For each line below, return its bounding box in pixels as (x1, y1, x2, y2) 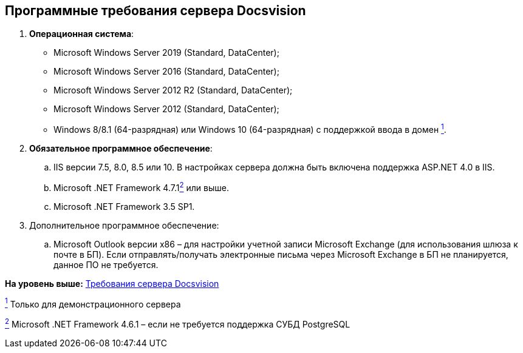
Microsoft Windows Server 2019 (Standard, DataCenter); (53, 47, 279, 58)
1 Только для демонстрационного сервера (5, 297, 181, 309)
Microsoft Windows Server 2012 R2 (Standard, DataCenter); (53, 85, 293, 96)
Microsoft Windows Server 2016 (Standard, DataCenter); (53, 66, 279, 77)
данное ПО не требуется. (53, 259, 159, 270)
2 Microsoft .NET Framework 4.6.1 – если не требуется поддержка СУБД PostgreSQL (5, 317, 350, 330)
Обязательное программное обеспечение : (29, 143, 213, 154)
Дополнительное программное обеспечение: (29, 220, 219, 230)
